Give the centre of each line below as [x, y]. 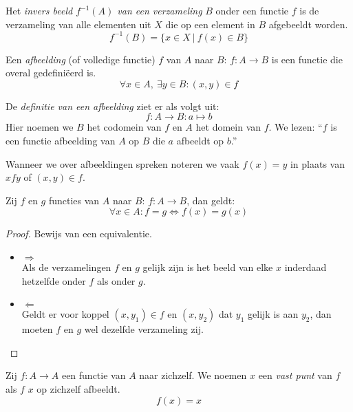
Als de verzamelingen [66, 267]
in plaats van [317, 163]
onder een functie [252, 10]
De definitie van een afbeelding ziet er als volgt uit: [113, 106]
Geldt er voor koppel [65, 314]
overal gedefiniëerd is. [51, 73]
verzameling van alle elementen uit [78, 24]
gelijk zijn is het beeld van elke [208, 267]
